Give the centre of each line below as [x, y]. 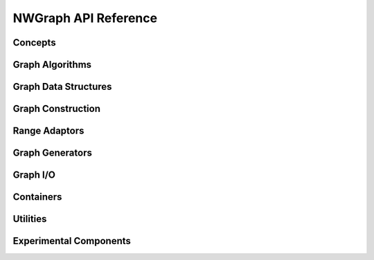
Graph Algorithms [52, 65]
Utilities [30, 219]
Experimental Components [72, 241]
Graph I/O [34, 175]
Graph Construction [56, 109]
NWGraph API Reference [85, 18]
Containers [37, 197]
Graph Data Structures [62, 87]
